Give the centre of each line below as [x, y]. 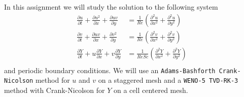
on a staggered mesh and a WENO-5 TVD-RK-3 [168, 80]
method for [53, 80]
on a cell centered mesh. [151, 90]
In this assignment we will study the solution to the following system [111, 7]
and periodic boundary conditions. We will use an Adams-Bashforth [110, 70]
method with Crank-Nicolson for [55, 90]
